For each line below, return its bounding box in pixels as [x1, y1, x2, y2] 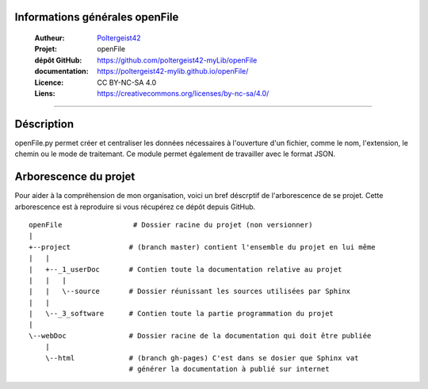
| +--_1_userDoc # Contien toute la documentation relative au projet [29, 265, 342, 273]
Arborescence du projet [14, 170, 136, 184]
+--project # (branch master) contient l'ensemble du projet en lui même [29, 242, 376, 251]
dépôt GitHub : [34, 55, 82, 65]
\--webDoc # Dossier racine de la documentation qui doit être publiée [29, 331, 372, 340]
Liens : [34, 88, 55, 98]
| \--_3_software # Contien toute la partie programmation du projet [29, 309, 334, 318]
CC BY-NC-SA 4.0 [97, 78, 157, 87]
